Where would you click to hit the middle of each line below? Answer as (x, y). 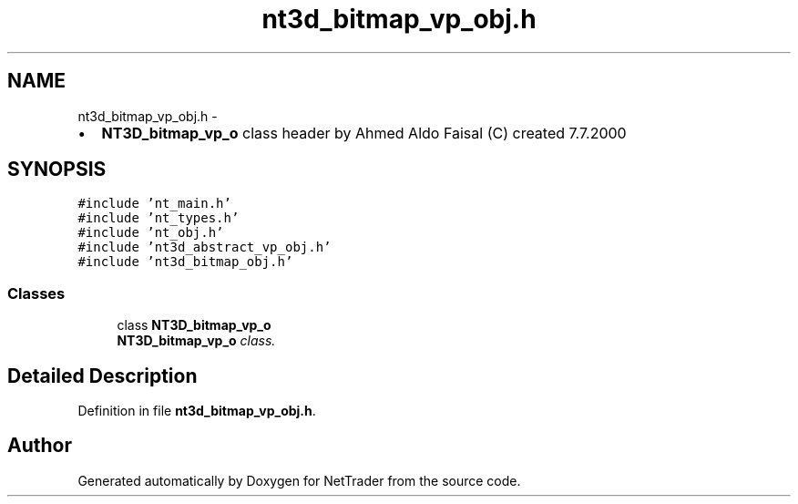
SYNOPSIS (57, 170)
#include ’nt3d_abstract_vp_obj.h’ (205, 247)
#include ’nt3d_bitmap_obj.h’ (185, 262)
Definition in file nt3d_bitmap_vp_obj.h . (197, 411)
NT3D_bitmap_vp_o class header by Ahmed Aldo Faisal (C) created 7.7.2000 (364, 133)
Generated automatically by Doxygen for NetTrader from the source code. (299, 480)
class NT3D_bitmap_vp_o (194, 325)
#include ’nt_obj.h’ (151, 233)
